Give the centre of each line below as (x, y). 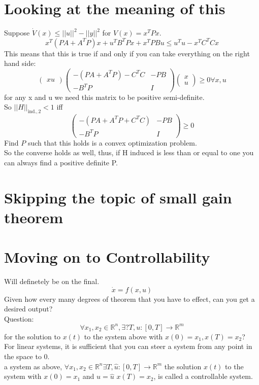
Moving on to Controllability (107, 257)
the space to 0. (27, 356)
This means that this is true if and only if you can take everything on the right (127, 53)
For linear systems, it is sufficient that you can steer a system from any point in (128, 346)
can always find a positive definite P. (61, 162)
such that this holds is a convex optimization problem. (112, 142)
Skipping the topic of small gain (118, 197)
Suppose (17, 33)
